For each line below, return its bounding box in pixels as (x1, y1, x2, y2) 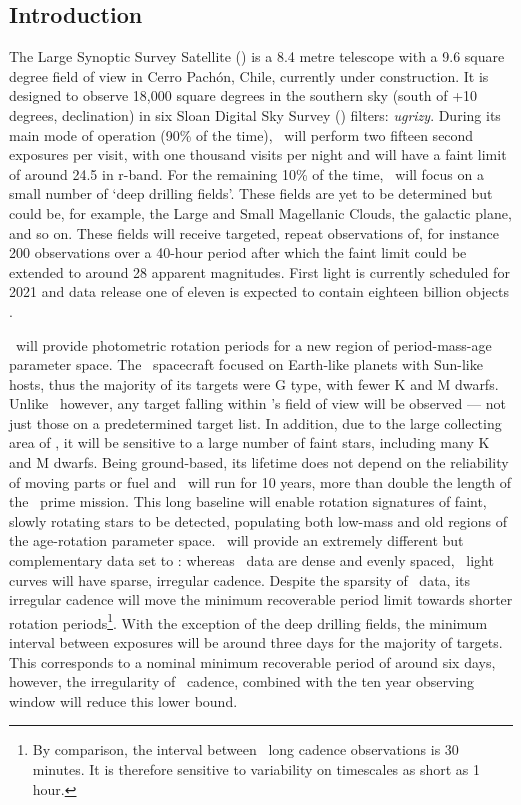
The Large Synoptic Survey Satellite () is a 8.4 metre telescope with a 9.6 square (9, 46, 505, 67)
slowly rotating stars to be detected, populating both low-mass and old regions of (9, 510, 507, 531)
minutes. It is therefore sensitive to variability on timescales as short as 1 (32, 759, 481, 780)
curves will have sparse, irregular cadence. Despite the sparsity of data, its (9, 569, 470, 590)
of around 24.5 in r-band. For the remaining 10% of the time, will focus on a (9, 163, 484, 184)
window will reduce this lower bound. (9, 690, 238, 711)
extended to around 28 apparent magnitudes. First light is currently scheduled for (9, 261, 510, 282)
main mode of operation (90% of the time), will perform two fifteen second (9, 124, 474, 145)
